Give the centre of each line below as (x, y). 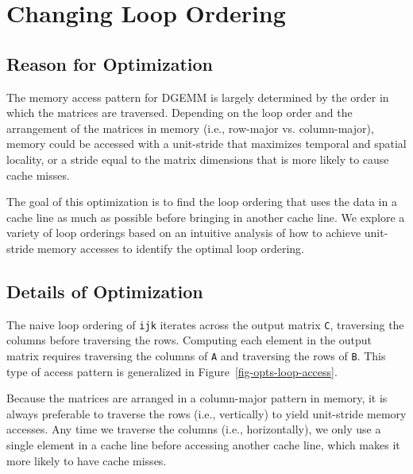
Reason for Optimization (110, 63)
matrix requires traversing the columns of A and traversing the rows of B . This (196, 355)
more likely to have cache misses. (87, 460)
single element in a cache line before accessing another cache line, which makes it (203, 445)
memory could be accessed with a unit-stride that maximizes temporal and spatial (206, 144)
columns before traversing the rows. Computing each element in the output (189, 340)
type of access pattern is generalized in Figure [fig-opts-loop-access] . (172, 371)
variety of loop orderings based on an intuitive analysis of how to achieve (184, 233)
